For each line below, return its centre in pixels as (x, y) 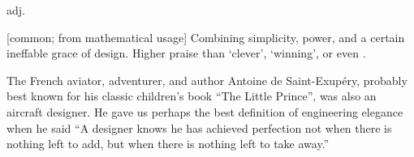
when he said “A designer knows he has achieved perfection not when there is (199, 127)
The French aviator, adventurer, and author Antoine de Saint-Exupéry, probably (207, 80)
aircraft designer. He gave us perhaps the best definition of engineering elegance (205, 111)
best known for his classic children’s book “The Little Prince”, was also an (192, 96)
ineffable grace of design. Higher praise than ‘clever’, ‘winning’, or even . (186, 53)
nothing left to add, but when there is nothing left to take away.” (168, 144)
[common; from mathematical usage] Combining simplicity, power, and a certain (206, 37)
